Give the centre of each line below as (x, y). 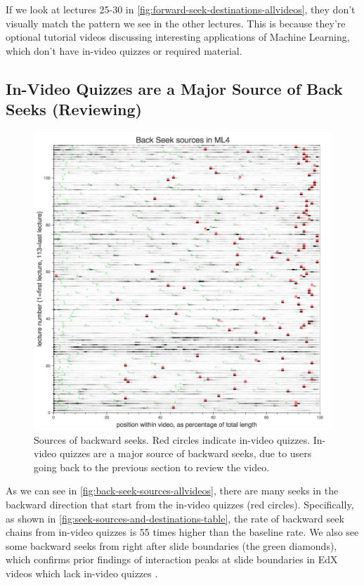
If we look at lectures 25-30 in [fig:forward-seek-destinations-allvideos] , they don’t (181, 9)
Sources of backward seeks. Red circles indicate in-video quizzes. (172, 439)
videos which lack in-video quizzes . (82, 573)
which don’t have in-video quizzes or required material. (124, 50)
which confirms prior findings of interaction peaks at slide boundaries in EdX (172, 559)
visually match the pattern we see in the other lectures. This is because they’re (176, 23)
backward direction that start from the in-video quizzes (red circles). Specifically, (180, 504)
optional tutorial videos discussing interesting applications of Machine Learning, (178, 37)
